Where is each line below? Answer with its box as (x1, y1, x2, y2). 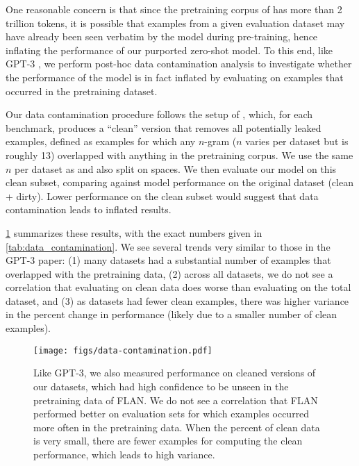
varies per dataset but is (245, 134, 349, 149)
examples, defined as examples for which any (6, 134, 196, 149)
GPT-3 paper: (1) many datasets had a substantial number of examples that (6, 253, 331, 267)
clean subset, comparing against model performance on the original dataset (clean (6, 175, 353, 190)
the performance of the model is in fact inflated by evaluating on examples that (6, 69, 344, 84)
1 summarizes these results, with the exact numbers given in (6, 225, 262, 240)
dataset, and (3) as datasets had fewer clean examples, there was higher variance (6, 293, 349, 308)
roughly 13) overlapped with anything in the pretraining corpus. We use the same (6, 147, 353, 162)
